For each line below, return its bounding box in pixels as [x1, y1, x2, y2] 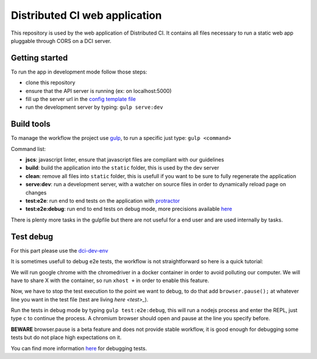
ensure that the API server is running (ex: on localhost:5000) [25, 87, 172, 94]
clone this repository [25, 79, 76, 86]
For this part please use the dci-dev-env [11, 247, 109, 254]
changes [25, 189, 47, 196]
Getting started [11, 53, 68, 63]
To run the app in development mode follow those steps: [11, 68, 147, 75]
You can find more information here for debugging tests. [11, 344, 147, 352]
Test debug [11, 231, 53, 241]
